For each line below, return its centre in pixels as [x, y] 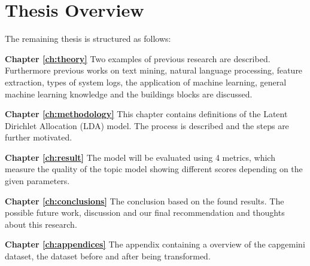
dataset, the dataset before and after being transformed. [108, 256]
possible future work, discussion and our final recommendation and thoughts [145, 213]
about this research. [41, 224]
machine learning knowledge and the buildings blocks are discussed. [129, 94]
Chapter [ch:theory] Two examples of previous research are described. [138, 58]
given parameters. [37, 181]
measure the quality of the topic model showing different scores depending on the [154, 169]
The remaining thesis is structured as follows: [88, 39]
